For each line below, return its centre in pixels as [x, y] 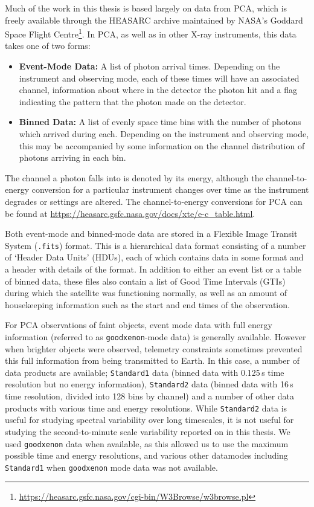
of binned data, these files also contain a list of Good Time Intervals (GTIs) [145, 281]
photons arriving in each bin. [72, 157]
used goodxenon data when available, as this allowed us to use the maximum [147, 443]
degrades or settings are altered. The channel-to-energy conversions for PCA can [154, 201]
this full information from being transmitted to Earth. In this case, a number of [152, 360]
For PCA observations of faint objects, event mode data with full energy [139, 325]
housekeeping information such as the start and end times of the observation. [147, 304]
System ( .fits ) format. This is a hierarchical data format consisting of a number [155, 245]
